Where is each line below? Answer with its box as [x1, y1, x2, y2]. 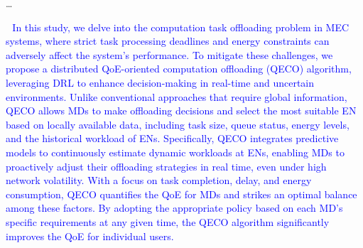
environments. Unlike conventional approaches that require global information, [6, 89, 347, 104]
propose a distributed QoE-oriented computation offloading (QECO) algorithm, [6, 61, 352, 76]
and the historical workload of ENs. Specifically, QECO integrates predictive [6, 131, 339, 146]
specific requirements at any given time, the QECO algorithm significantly [6, 214, 330, 229]
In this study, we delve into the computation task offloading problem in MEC [12, 19, 350, 34]
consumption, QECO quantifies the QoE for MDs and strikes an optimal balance [6, 186, 357, 201]
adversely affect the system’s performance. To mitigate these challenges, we [6, 47, 333, 62]
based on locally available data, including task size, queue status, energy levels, [6, 117, 350, 131]
